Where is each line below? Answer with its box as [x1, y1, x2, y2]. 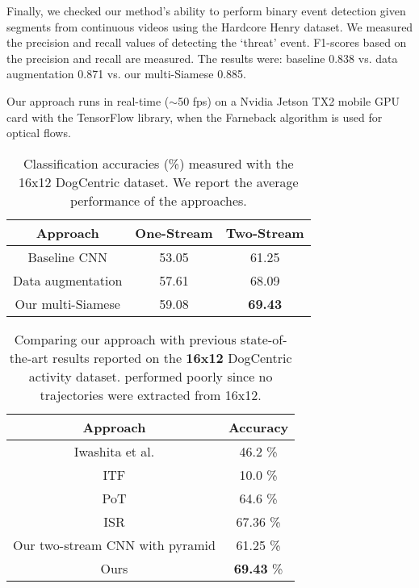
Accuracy [228, 417, 289, 436]
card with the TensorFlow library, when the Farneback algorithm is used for [6, 108, 383, 125]
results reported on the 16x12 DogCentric [52, 348, 292, 367]
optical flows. [6, 124, 71, 141]
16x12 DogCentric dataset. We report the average [18, 172, 299, 191]
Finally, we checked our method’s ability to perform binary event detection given [6, 2, 406, 19]
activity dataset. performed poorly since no [28, 366, 273, 386]
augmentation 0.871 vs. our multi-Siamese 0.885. [6, 65, 246, 82]
